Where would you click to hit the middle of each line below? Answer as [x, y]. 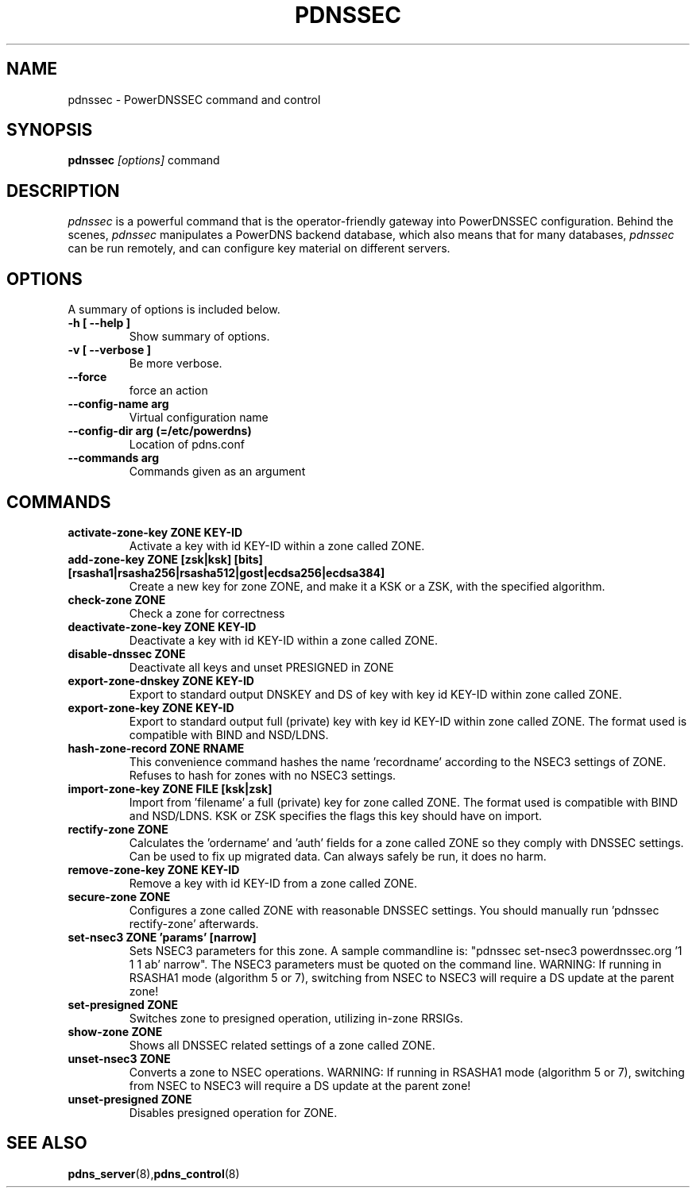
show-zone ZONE [115, 1031]
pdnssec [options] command [144, 160]
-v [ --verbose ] [109, 350]
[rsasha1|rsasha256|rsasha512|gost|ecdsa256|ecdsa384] [226, 572]
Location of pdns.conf [187, 445]
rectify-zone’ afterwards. [194, 923]
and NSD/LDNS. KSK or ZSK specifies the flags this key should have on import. [336, 815]
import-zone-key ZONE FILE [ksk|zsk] [170, 788]
